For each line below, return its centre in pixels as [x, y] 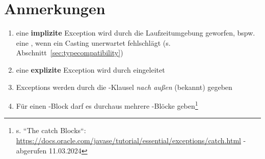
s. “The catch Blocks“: [51, 130]
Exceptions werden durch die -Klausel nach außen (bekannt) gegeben [124, 87]
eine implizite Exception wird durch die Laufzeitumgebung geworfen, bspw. [136, 33]
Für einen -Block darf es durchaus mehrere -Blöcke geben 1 [107, 105]
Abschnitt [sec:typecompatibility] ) [70, 53]
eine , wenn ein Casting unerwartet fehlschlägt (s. [93, 42]
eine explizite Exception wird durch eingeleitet [90, 69]
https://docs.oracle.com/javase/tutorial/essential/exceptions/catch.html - [131, 140]
